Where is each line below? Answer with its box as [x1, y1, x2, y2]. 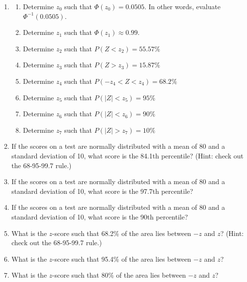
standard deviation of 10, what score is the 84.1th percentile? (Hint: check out [11, 150, 244, 160]
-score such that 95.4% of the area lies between [52, 253, 191, 264]
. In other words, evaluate [144, 1, 221, 11]
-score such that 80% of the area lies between [52, 270, 186, 280]
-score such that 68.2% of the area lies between [52, 228, 191, 238]
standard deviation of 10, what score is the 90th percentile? [11, 211, 188, 221]
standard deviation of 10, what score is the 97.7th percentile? [11, 186, 193, 196]
